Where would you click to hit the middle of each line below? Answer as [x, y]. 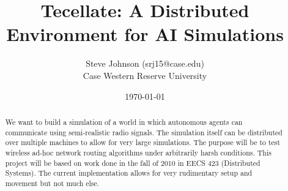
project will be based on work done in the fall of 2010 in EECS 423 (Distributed [133, 163]
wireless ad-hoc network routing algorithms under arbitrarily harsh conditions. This [138, 152]
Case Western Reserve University [145, 75]
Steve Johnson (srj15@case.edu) [145, 63]
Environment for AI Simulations [145, 34]
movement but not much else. [52, 183]
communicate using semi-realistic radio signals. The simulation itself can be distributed [144, 132]
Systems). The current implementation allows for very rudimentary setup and [129, 173]
